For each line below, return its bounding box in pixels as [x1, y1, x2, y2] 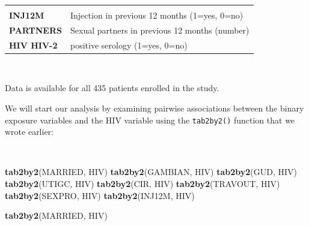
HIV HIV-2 [9, 38, 58, 51]
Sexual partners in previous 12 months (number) [70, 23, 249, 36]
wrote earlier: [5, 125, 54, 138]
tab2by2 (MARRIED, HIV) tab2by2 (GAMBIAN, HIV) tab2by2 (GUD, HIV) [5, 165, 297, 178]
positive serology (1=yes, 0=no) [70, 38, 188, 51]
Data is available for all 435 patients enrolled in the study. [5, 82, 219, 94]
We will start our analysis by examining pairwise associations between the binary [5, 101, 304, 114]
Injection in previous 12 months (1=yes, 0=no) [70, 9, 243, 21]
